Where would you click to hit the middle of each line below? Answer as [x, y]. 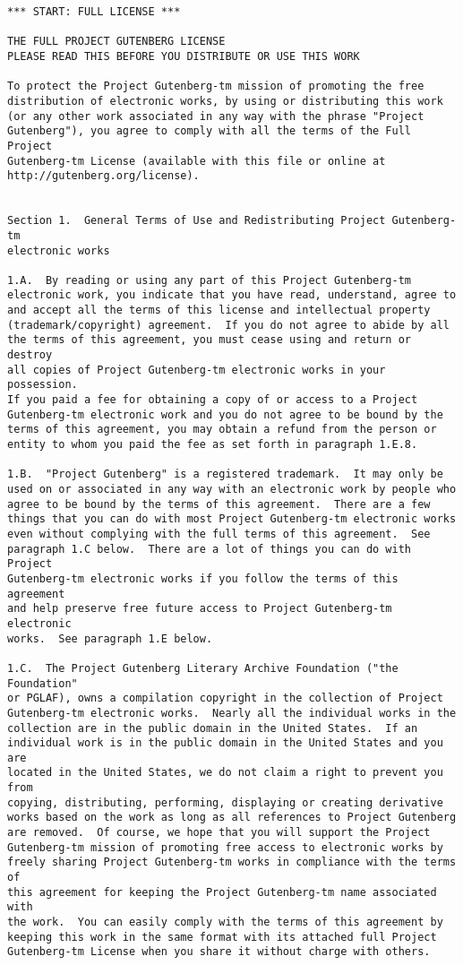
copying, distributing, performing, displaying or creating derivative [225, 802]
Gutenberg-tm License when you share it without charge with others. [219, 952]
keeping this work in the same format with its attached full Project [222, 937]
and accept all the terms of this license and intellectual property [219, 310]
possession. [43, 385]
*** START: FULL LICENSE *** [94, 12]
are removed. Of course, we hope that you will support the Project [219, 833]
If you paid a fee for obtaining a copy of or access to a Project [213, 400]
